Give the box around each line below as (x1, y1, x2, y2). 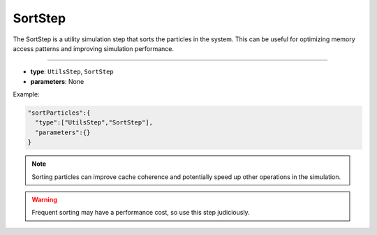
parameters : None (30, 77, 84, 85)
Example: (13, 90, 40, 99)
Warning (31, 196, 57, 204)
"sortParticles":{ (27, 109, 91, 117)
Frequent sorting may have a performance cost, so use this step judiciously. (31, 208, 251, 217)
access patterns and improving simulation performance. (13, 44, 175, 52)
